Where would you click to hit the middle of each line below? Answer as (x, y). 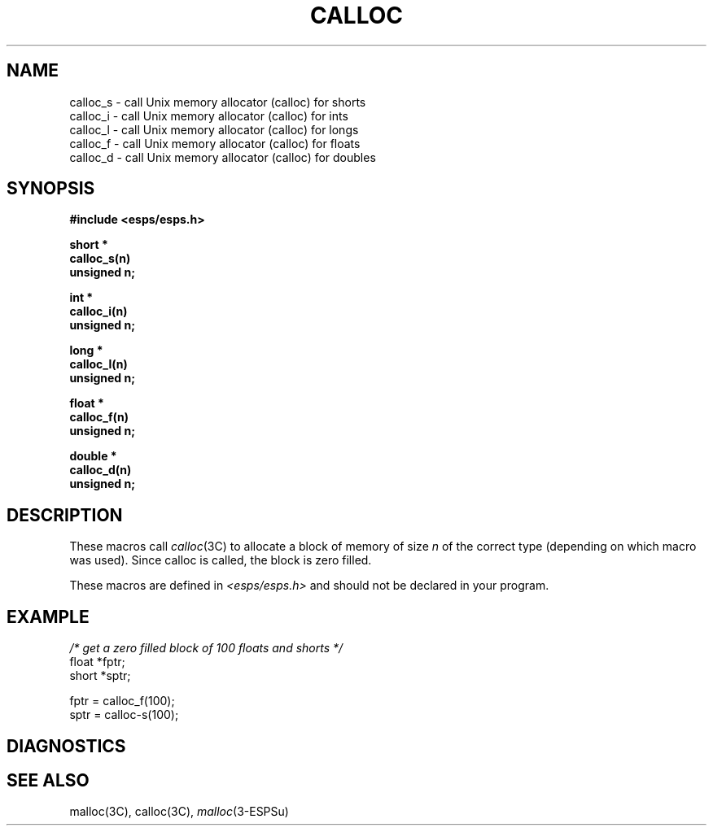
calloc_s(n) (100, 259)
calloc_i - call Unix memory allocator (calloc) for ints (209, 115)
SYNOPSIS (51, 189)
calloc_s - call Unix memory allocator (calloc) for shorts (218, 102)
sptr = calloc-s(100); (124, 715)
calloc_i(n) (98, 311)
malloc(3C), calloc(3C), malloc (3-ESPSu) (179, 812)
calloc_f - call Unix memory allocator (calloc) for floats (215, 143)
